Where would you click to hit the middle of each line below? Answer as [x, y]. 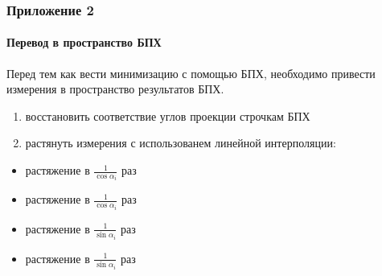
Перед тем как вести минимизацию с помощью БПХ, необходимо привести [191, 73]
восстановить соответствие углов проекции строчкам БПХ [168, 115]
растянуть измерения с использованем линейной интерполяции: [181, 143]
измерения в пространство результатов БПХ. [115, 89]
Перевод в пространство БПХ [84, 42]
